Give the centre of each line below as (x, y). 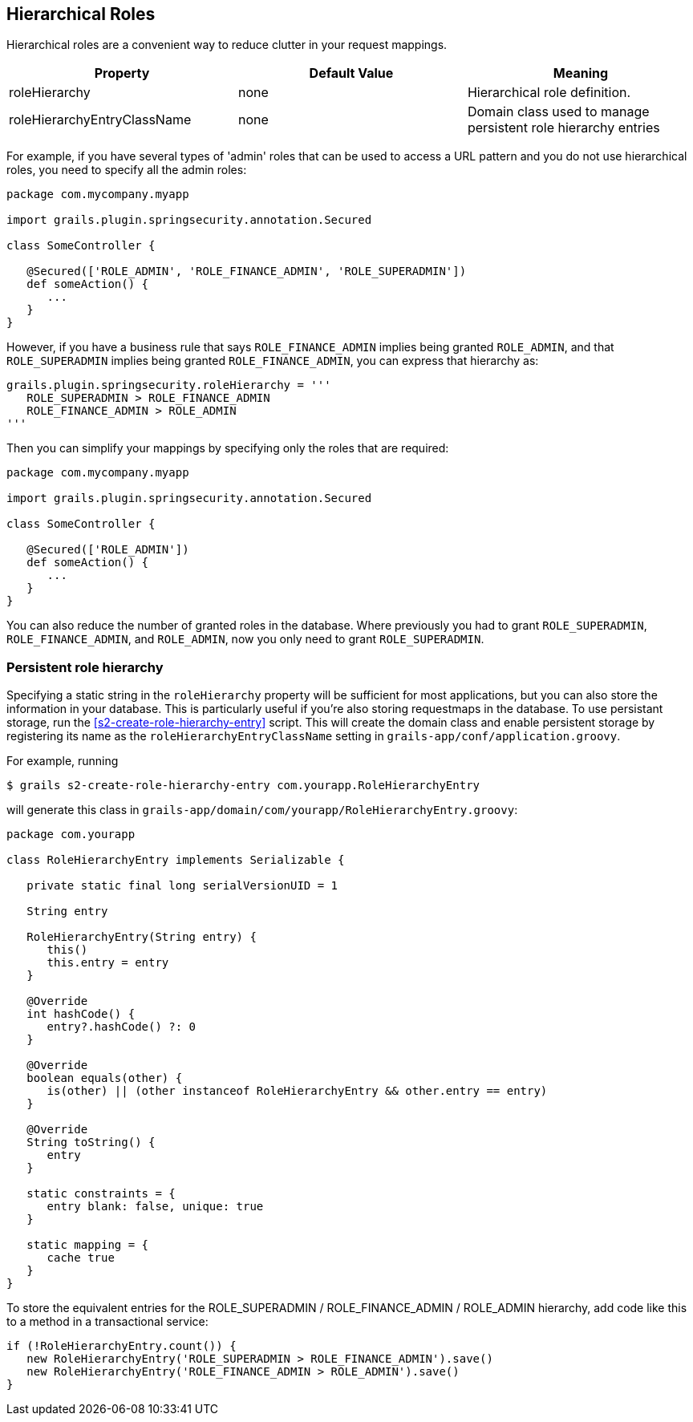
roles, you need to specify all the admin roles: (127, 170)
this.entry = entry (108, 963)
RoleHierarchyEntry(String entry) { (142, 937)
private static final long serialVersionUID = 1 (182, 886)
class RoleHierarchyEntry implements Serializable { (176, 860)
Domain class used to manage (558, 112)
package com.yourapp (71, 835)
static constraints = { (101, 1194)
